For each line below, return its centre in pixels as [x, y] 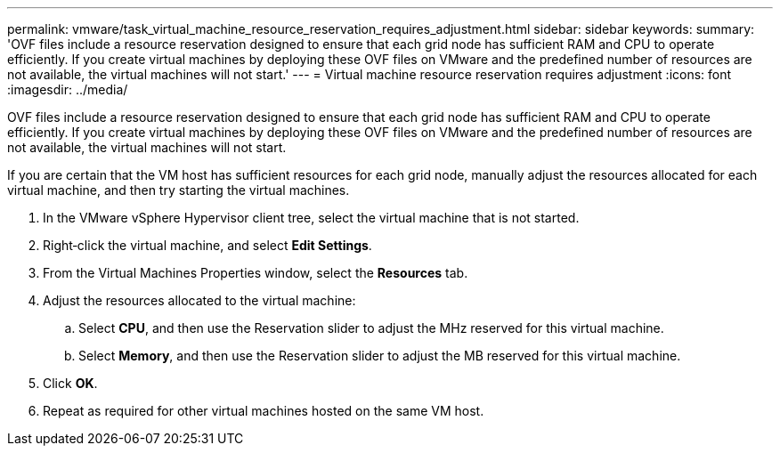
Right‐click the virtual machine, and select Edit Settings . [207, 245]
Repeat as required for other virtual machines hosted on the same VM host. [264, 411]
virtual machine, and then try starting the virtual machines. [179, 190]
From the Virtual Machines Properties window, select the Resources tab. [256, 273]
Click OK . [70, 383]
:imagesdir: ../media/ [68, 89]
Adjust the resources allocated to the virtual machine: [199, 300]
